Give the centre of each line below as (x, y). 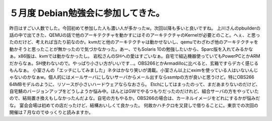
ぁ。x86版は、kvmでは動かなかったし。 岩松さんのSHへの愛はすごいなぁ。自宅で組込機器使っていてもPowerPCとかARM (135, 56)
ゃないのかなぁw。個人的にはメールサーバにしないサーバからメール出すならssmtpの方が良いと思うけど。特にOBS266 (132, 77)
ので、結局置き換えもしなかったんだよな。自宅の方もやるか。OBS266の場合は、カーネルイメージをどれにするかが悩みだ (135, 98)
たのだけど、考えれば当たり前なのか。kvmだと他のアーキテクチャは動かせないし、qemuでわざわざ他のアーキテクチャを (134, 42)
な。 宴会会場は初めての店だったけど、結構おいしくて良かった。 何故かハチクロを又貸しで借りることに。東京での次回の (134, 105)
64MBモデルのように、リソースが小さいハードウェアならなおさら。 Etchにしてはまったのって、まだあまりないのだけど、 (135, 84)
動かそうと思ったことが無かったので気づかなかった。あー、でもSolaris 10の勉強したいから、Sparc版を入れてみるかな (131, 49)
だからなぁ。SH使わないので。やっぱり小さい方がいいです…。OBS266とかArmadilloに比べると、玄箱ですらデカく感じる (134, 63)
